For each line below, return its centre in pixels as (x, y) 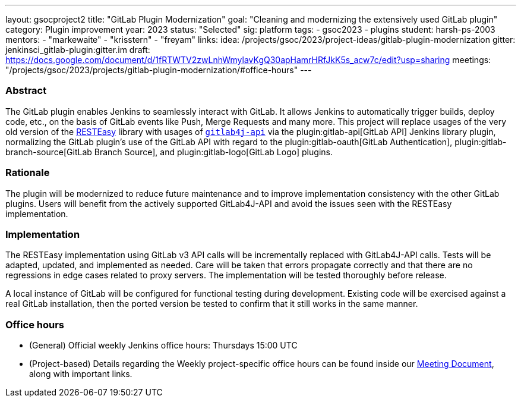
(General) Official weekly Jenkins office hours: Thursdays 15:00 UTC (163, 345)
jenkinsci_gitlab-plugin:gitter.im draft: (78, 50)
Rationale (28, 173)
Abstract (26, 91)
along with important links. (81, 374)
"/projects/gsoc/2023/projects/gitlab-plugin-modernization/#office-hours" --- (159, 70)
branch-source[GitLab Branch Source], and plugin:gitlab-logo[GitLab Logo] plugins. (169, 152)
